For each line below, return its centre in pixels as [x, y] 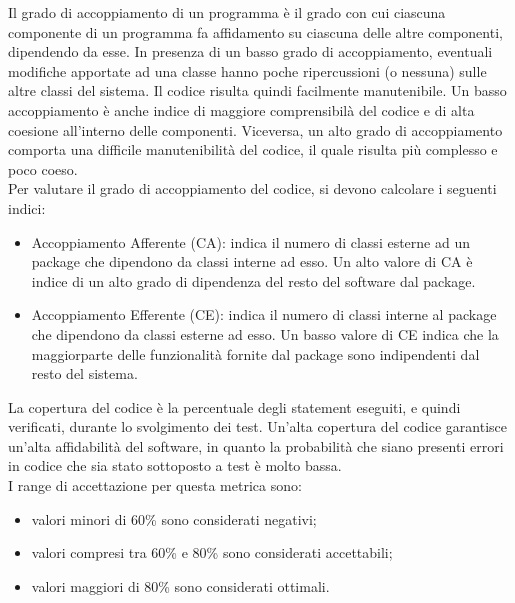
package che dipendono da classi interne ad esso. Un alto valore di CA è [252, 261]
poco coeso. [43, 168]
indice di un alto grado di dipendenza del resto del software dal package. [253, 280]
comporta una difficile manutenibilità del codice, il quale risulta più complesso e [253, 149]
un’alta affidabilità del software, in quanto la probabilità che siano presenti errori [256, 445]
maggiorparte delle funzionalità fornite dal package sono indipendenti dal [255, 353]
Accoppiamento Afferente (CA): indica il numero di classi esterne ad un [250, 241]
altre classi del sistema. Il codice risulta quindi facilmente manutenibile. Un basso [257, 90]
